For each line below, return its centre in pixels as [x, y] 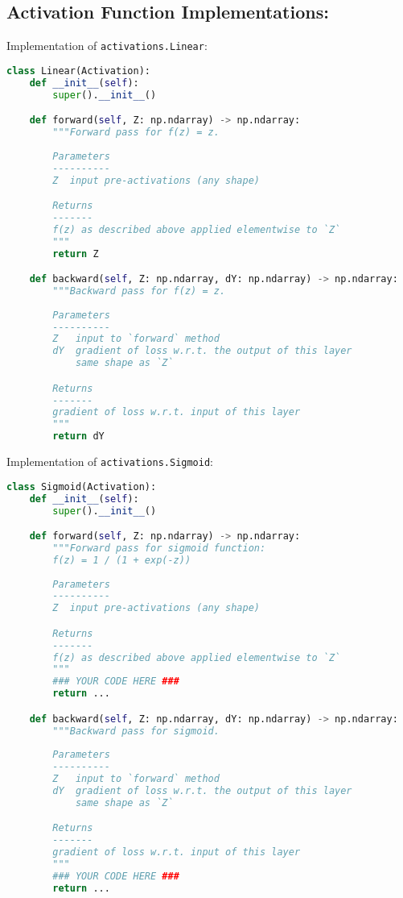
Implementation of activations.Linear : [107, 46]
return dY [78, 437]
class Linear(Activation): [78, 71]
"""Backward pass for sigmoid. [136, 731]
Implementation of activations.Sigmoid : [110, 461]
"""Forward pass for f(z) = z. [136, 133]
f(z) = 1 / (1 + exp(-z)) [122, 560]
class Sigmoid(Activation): [82, 486]
